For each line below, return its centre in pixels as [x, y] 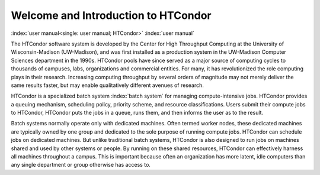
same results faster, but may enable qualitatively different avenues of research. [108, 85]
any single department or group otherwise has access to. [81, 165]
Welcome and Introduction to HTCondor [111, 15]
